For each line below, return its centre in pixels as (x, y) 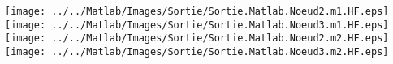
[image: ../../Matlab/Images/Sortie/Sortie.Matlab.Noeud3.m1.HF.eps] (197, 25)
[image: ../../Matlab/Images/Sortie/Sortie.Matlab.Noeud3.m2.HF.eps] (197, 51)
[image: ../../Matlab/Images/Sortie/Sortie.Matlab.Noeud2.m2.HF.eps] (197, 38)
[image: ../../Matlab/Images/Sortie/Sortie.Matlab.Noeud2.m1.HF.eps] (197, 11)
